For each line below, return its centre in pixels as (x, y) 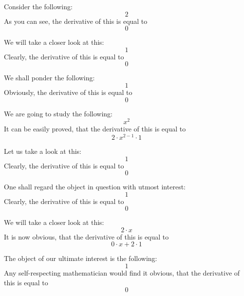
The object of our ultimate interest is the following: (81, 258)
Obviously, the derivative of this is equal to (68, 92)
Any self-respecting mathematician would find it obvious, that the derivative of (122, 273)
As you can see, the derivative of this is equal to (76, 21)
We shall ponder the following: (49, 78)
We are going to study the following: (58, 113)
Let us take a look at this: (43, 151)
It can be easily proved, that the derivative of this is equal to (95, 129)
